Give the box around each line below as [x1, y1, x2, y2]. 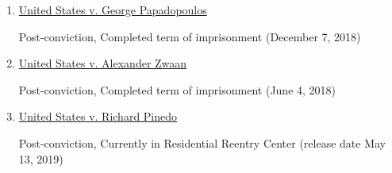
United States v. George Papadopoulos [18, 2, 207, 17]
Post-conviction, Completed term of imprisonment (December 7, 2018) [18, 28, 361, 44]
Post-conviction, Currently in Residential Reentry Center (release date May [18, 134, 386, 151]
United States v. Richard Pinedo [18, 108, 178, 125]
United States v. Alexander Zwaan [18, 55, 187, 71]
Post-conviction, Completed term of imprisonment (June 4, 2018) [18, 81, 336, 98]
